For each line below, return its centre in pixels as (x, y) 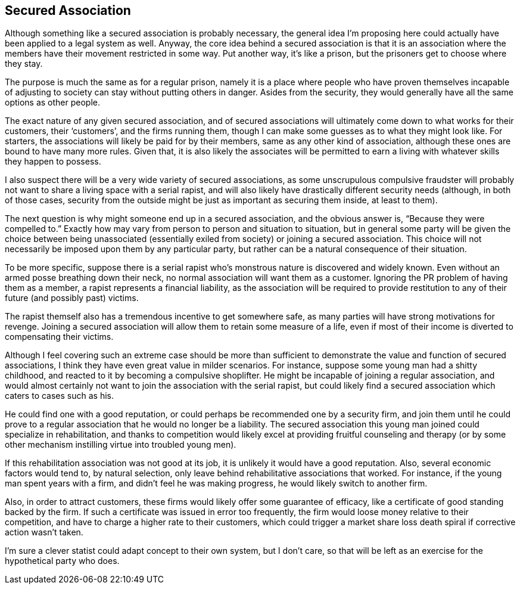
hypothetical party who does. (62, 561)
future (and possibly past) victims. (72, 298)
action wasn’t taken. (44, 532)
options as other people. (53, 103)
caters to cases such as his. (60, 396)
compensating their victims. (59, 337)
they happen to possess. (53, 162)
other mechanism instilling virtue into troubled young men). (121, 445)
